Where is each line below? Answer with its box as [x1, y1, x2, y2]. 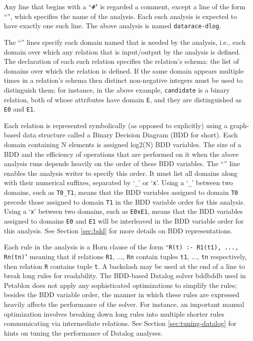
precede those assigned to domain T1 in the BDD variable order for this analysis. [4, 196, 245, 207]
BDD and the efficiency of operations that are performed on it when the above [4, 149, 239, 159]
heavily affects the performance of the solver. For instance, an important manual [4, 299, 244, 309]
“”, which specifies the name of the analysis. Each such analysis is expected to [4, 11, 237, 21]
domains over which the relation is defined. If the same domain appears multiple [4, 65, 244, 76]
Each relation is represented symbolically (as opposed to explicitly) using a [4, 120, 228, 130]
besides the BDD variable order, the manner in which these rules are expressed [4, 289, 240, 300]
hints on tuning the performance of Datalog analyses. [4, 327, 163, 338]
